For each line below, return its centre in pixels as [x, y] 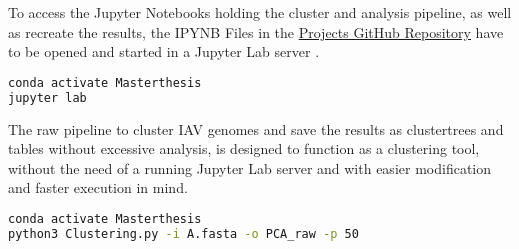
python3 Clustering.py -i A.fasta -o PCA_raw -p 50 [183, 233]
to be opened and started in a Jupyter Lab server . [164, 51]
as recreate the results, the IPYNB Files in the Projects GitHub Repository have [256, 31]
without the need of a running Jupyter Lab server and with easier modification [249, 167]
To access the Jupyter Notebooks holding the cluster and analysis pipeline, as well [260, 12]
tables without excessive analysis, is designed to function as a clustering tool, [244, 148]
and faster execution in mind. [98, 187]
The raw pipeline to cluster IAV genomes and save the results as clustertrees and [256, 128]
